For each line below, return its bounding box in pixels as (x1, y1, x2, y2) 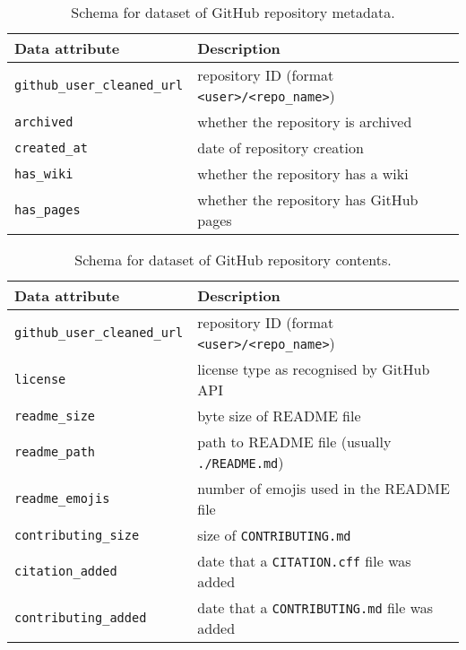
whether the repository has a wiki (197, 163, 409, 184)
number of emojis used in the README (197, 478, 450, 498)
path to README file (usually (197, 431, 392, 452)
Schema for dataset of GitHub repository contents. (74, 249, 392, 270)
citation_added (14, 564, 117, 578)
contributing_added (14, 611, 147, 625)
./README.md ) (197, 452, 284, 472)
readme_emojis (14, 491, 110, 506)
